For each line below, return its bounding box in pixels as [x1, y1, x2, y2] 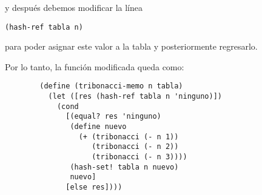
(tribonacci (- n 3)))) [92, 153, 187, 162]
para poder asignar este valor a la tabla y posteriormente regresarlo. [5, 40, 258, 53]
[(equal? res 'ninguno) [65, 112, 161, 121]
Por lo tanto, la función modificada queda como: [5, 60, 184, 73]
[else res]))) [65, 183, 123, 191]
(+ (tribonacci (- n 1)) [78, 132, 179, 141]
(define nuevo [70, 122, 127, 131]
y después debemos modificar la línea [5, 1, 143, 13]
